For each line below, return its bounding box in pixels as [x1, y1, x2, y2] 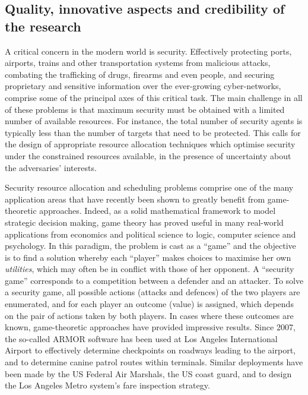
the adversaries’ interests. [5, 161, 97, 173]
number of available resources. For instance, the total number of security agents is [5, 115, 303, 127]
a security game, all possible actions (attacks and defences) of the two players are [5, 286, 300, 298]
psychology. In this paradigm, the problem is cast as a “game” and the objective [5, 239, 296, 252]
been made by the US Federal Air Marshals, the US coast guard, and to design [5, 367, 292, 380]
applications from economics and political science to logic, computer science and [5, 227, 296, 240]
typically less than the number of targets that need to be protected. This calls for [5, 126, 301, 138]
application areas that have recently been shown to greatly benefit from [5, 192, 265, 205]
